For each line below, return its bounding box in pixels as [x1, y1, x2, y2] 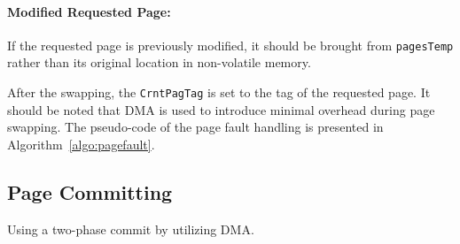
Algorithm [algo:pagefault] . [7, 134, 155, 153]
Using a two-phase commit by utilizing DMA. [7, 219, 254, 238]
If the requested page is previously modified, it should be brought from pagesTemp [7, 35, 454, 54]
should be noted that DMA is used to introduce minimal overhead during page [7, 100, 435, 118]
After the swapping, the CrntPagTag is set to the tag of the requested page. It [7, 83, 431, 102]
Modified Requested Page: [7, 2, 171, 20]
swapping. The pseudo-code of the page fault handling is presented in [7, 118, 384, 136]
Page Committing [7, 178, 173, 205]
